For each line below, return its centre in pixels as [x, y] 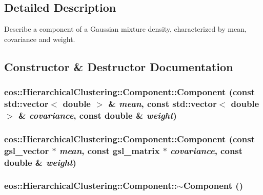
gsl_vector [27, 150]
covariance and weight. [40, 39]
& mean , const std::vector [163, 104]
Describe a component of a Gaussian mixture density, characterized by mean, [125, 29]
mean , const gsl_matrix [109, 150]
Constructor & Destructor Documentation [119, 66]
